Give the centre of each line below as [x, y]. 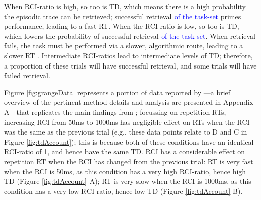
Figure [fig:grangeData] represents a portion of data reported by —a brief [117, 92]
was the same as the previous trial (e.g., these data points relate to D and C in [126, 132]
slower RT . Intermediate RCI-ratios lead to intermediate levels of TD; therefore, [128, 55]
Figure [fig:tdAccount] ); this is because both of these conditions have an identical [129, 141]
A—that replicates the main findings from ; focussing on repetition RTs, [115, 112]
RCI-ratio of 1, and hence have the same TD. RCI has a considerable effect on [125, 151]
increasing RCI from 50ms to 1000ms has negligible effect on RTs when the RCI [127, 122]
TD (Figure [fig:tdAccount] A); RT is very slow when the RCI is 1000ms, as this [128, 181]
